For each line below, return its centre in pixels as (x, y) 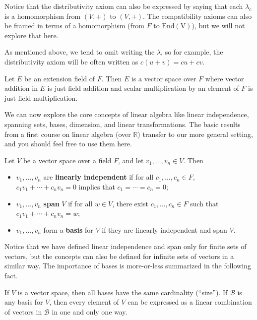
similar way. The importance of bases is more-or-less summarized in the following (128, 266)
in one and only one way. (90, 311)
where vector (225, 78)
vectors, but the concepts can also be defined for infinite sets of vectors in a (119, 256)
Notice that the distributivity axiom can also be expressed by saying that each (124, 6)
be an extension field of (60, 78)
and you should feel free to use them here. (68, 144)
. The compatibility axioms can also (197, 16)
